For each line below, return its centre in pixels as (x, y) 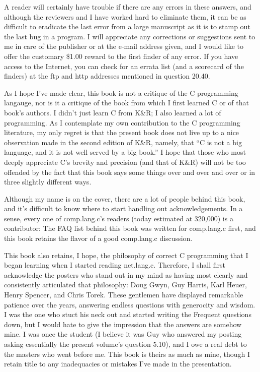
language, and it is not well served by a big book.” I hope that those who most (125, 152)
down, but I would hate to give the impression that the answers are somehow (123, 324)
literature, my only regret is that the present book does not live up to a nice (122, 132)
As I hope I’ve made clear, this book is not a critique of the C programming (121, 92)
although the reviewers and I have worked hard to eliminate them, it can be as (125, 16)
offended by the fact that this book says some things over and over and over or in (130, 172)
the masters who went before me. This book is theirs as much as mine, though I (127, 354)
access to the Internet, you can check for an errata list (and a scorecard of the (124, 66)
